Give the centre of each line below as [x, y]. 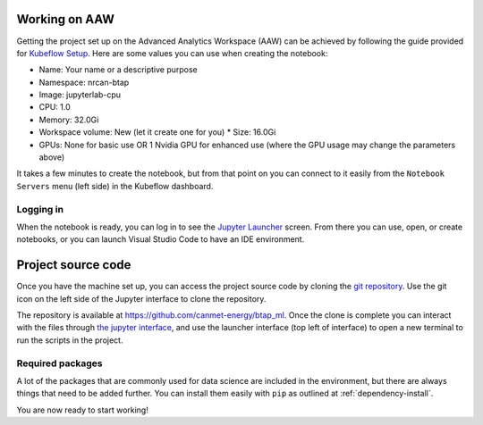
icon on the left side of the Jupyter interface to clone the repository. [141, 298]
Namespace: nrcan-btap [84, 82]
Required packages [59, 363]
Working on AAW [66, 19]
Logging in [40, 209]
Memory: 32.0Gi [69, 120]
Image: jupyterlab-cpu [80, 95]
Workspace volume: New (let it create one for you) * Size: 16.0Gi [157, 132]
